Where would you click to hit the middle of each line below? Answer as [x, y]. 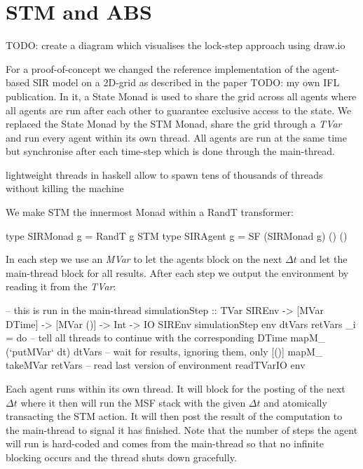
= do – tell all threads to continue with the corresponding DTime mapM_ [166, 338]
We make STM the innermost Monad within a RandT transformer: [150, 212]
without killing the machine [65, 188]
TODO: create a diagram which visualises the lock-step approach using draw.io [176, 45]
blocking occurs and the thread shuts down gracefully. [121, 457]
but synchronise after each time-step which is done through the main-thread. [170, 151]
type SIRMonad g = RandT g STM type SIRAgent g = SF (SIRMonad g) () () [177, 235]
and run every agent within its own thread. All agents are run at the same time [176, 137]
